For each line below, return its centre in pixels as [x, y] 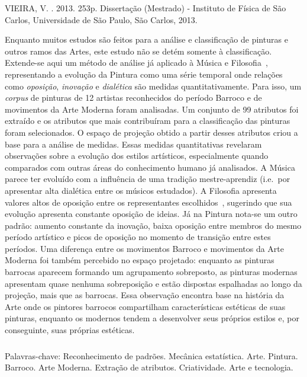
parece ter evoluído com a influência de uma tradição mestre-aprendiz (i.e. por [148, 179]
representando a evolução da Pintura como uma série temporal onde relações [144, 74]
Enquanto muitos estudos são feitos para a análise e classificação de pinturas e [146, 39]
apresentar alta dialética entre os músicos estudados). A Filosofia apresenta [141, 190]
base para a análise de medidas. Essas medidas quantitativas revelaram [133, 144]
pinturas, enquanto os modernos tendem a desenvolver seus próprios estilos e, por [152, 318]
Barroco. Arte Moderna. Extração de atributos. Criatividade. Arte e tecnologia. [149, 367]
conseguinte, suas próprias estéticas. [70, 330]
